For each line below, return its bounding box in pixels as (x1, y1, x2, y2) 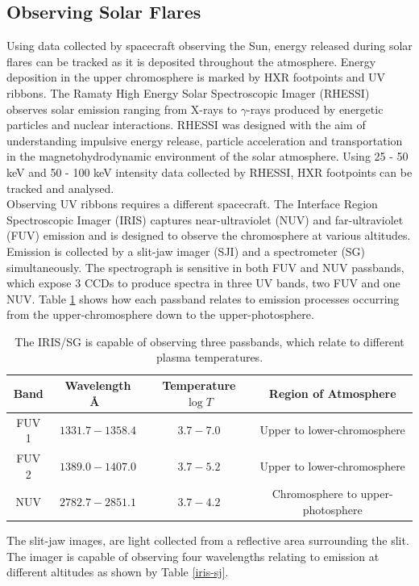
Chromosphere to (272, 485, 357, 502)
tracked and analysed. (6, 179, 114, 196)
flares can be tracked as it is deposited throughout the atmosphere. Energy (6, 52, 376, 69)
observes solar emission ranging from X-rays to (6, 100, 238, 117)
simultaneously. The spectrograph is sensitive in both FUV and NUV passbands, (6, 258, 404, 275)
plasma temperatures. (156, 349, 263, 366)
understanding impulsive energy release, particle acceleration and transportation (6, 132, 403, 149)
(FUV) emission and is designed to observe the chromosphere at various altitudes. (6, 227, 411, 244)
